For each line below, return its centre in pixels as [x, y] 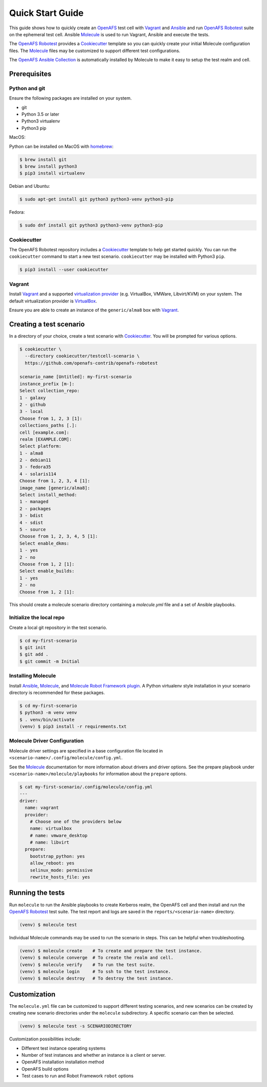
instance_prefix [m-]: [47, 384]
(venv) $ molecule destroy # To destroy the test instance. [96, 978]
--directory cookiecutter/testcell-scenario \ [82, 356]
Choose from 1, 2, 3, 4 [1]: [55, 481]
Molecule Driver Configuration [46, 741]
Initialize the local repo [37, 618]
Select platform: [41, 446]
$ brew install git [43, 159]
